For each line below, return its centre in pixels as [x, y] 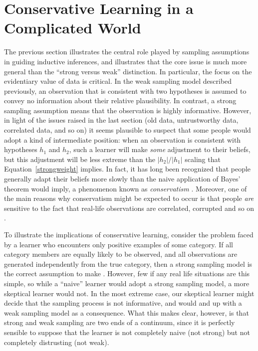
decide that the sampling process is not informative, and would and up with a [123, 303]
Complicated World [73, 28]
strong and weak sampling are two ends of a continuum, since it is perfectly [120, 322]
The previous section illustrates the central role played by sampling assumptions [127, 52]
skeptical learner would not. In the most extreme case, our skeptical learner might [129, 293]
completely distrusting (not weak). [57, 342]
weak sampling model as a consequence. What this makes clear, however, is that [127, 312]
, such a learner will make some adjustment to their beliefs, [160, 149]
